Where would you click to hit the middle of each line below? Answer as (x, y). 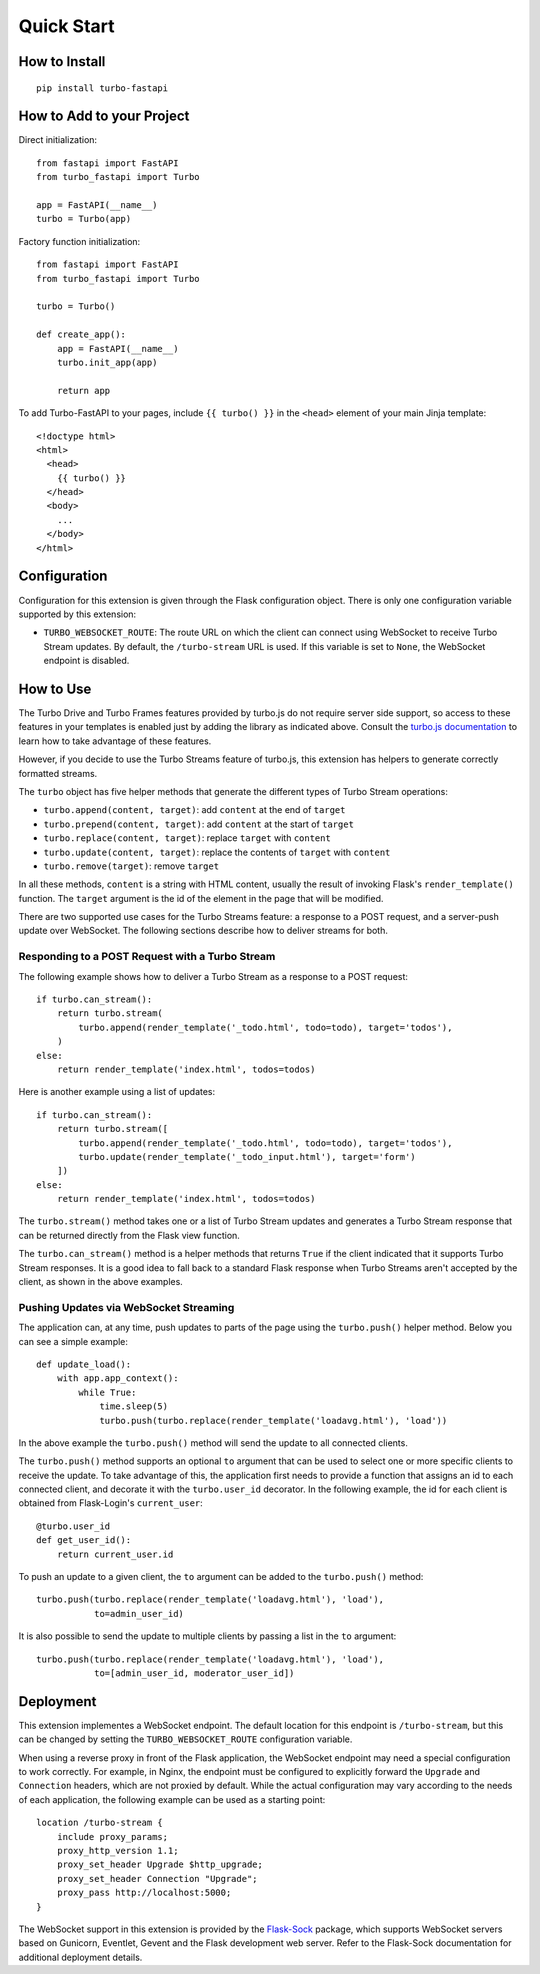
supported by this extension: (77, 614)
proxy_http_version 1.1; (117, 1851)
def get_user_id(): (84, 1540)
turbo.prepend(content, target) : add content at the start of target (199, 824)
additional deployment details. (80, 1957)
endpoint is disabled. (86, 661)
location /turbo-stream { (100, 1823)
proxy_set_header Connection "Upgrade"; (157, 1878)
